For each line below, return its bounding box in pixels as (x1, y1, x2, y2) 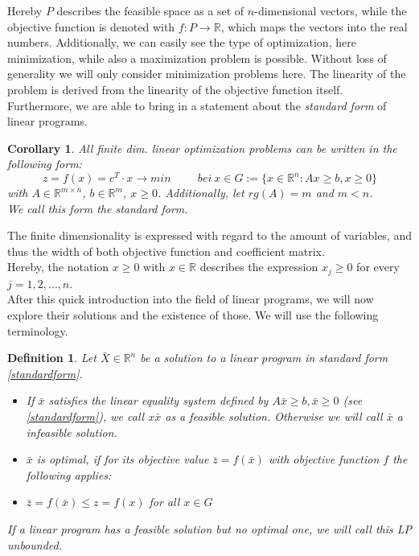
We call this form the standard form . (7, 200, 188, 216)
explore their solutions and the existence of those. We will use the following (7, 307, 379, 323)
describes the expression (199, 258, 318, 275)
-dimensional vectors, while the (254, 2, 407, 19)
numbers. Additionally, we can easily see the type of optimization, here (7, 34, 356, 51)
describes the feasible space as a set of (56, 2, 244, 19)
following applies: (26, 466, 112, 483)
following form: (7, 155, 82, 172)
